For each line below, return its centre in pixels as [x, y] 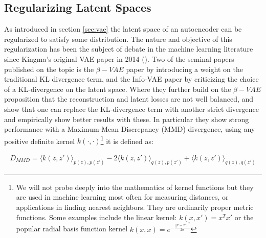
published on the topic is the [49, 69]
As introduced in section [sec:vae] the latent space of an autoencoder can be [123, 29]
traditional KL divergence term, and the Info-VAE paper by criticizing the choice [131, 79]
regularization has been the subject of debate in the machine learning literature [129, 49]
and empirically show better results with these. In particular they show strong [127, 119]
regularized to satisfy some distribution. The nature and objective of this [118, 39]
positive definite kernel [40, 141]
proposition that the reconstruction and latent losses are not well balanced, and [129, 99]
